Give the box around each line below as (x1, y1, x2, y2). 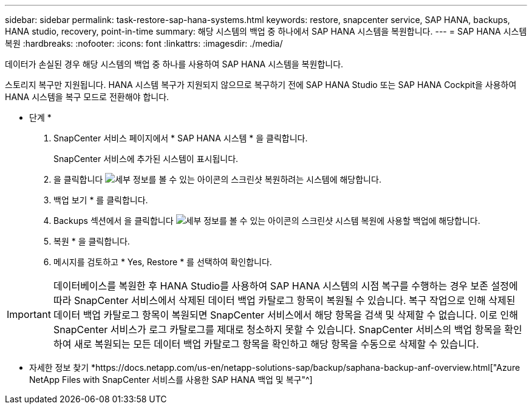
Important (7, 308, 51, 320)
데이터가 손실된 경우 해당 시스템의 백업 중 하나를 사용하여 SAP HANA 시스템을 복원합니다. (5, 59, 344, 69)
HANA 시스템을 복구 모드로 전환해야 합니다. (5, 92, 169, 102)
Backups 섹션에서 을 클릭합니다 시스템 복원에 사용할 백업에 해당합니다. (53, 215, 480, 226)
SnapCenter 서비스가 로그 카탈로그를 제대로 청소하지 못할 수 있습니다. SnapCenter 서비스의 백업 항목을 (53, 323, 502, 336)
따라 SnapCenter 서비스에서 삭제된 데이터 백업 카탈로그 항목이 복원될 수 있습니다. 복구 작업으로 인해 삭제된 (53, 294, 516, 306)
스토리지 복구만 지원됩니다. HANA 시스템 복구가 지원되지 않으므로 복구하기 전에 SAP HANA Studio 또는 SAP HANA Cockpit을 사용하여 (5, 79, 517, 90)
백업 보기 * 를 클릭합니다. (53, 195, 148, 205)
